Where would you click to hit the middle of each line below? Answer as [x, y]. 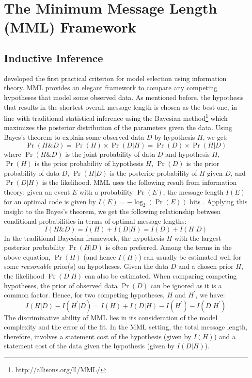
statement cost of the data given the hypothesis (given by [89, 346]
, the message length [193, 191]
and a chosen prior [206, 266]
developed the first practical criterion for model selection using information [115, 78]
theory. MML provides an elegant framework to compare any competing [111, 88]
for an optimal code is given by [50, 201]
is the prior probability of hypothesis [89, 163]
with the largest [198, 238]
